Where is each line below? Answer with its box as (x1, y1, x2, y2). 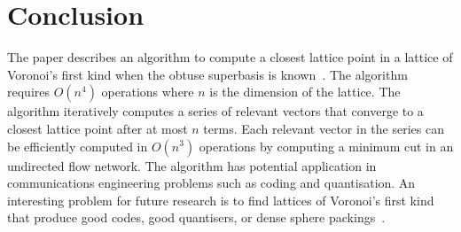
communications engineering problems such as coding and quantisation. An (7, 174, 416, 192)
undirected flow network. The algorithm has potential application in (7, 156, 377, 174)
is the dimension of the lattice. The (209, 82, 401, 101)
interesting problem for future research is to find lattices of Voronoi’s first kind (7, 190, 434, 209)
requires (7, 82, 50, 101)
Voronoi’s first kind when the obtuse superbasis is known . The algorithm (7, 65, 408, 83)
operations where (101, 82, 194, 101)
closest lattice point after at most (7, 119, 188, 137)
